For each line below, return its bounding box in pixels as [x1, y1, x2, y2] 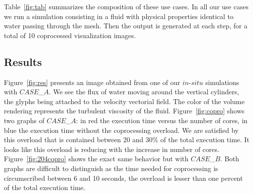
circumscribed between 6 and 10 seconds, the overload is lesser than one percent [4, 172, 243, 183]
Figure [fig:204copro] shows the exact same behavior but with [4, 153, 189, 164]
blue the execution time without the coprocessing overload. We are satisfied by [4, 125, 239, 135]
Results [4, 54, 42, 69]
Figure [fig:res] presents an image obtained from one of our [4, 77, 180, 87]
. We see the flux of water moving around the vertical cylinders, [49, 86, 239, 97]
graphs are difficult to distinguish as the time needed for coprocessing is [4, 163, 218, 173]
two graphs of [4, 115, 44, 125]
